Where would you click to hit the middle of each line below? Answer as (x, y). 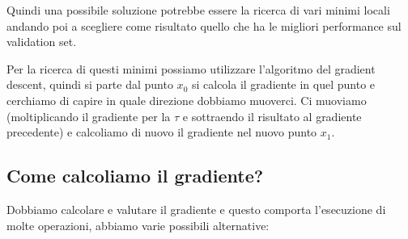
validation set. (42, 42)
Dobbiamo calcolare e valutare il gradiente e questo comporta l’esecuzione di (196, 209)
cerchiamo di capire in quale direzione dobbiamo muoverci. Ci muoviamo (187, 100)
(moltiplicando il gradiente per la (89, 116)
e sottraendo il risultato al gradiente (272, 116)
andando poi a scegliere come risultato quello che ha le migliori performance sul (204, 25)
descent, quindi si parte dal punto (90, 84)
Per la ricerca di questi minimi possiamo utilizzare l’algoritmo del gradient (191, 68)
